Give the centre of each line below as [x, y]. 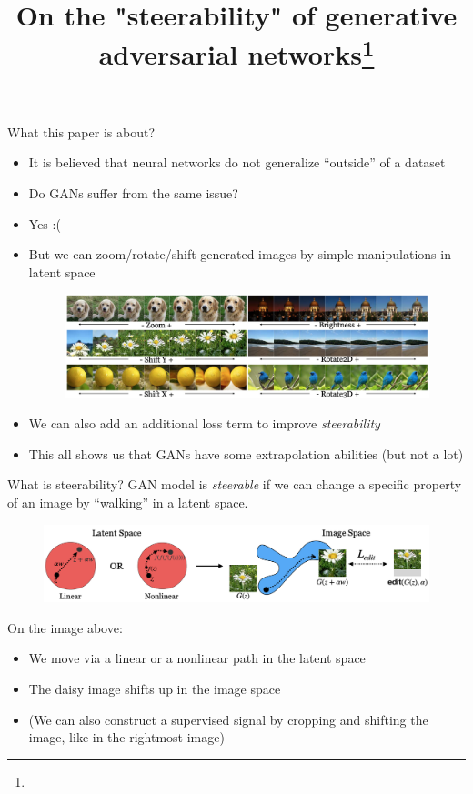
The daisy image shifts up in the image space [155, 689]
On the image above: [65, 627]
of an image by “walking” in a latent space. [128, 502]
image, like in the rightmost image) [126, 737]
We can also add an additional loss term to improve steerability [204, 423]
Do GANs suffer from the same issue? [133, 193]
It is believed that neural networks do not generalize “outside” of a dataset [237, 162]
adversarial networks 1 [236, 52]
